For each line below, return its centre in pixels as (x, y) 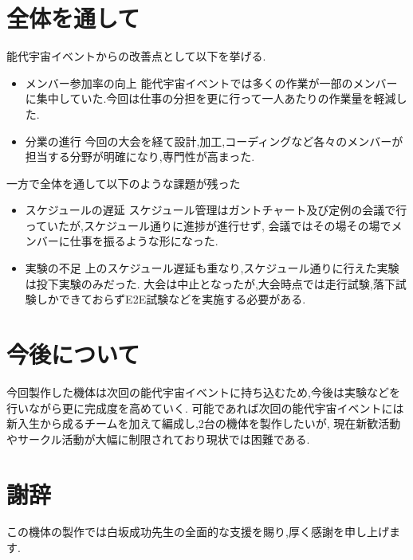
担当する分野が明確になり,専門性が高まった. (140, 157)
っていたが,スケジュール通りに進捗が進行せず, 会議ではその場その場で (208, 225)
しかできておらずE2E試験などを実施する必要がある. (171, 299)
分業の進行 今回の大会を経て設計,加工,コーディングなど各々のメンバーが (214, 141)
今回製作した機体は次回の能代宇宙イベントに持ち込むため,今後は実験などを (203, 392)
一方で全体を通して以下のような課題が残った (124, 183)
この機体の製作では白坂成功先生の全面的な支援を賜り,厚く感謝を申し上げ (198, 532)
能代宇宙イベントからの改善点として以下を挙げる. (136, 56)
